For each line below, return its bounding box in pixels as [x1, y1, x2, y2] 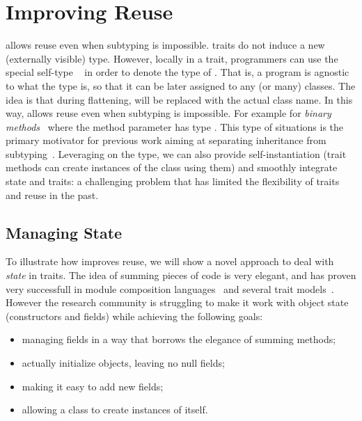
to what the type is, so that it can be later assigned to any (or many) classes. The [6, 78, 356, 93]
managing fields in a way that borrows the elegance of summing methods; [22, 332, 336, 347]
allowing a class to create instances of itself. [22, 402, 208, 417]
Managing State [6, 221, 123, 243]
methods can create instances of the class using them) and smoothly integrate [6, 160, 338, 175]
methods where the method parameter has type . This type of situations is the [6, 119, 344, 134]
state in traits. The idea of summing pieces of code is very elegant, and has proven [6, 268, 356, 283]
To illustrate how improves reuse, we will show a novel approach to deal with [6, 254, 334, 269]
